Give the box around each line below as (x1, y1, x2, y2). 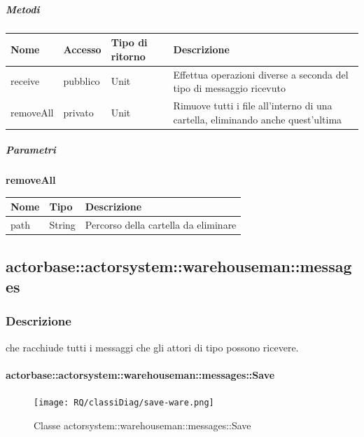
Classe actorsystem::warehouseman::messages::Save (34, 417, 251, 432)
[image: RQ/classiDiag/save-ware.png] (34, 398, 214, 408)
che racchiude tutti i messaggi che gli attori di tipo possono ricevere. (6, 339, 299, 354)
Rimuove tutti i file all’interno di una (173, 98, 332, 112)
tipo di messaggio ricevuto (173, 81, 286, 95)
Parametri (6, 142, 56, 157)
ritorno (111, 48, 146, 63)
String (49, 217, 76, 232)
